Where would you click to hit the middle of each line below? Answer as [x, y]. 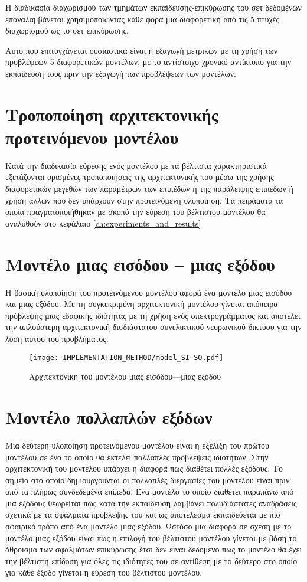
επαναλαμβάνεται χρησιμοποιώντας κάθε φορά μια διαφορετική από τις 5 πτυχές [143, 19]
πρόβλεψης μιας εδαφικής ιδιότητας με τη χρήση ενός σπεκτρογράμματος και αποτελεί [153, 315]
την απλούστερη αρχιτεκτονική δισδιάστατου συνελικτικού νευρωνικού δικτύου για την [153, 327]
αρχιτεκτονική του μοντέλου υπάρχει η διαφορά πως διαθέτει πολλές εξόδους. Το [144, 468]
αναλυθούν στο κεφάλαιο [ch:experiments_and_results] [103, 223]
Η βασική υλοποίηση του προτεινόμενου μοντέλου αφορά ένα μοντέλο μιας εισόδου [149, 292]
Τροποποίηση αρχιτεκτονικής [112, 114]
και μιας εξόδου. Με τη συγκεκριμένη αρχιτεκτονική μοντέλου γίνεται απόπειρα [142, 304]
